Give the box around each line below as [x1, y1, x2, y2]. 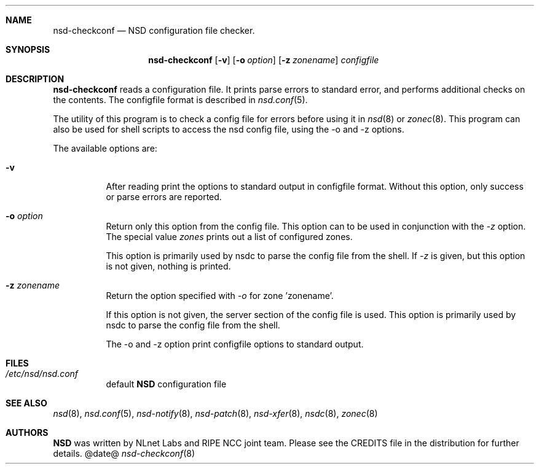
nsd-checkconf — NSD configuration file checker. [53, 25, 255, 36]
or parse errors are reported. [106, 192, 222, 202]
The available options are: [53, 143, 157, 153]
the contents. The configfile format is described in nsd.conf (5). [53, 95, 308, 105]
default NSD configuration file [106, 379, 227, 389]
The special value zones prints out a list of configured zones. [106, 231, 353, 242]
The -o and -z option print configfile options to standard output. [106, 339, 364, 349]
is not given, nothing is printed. [106, 261, 231, 271]
